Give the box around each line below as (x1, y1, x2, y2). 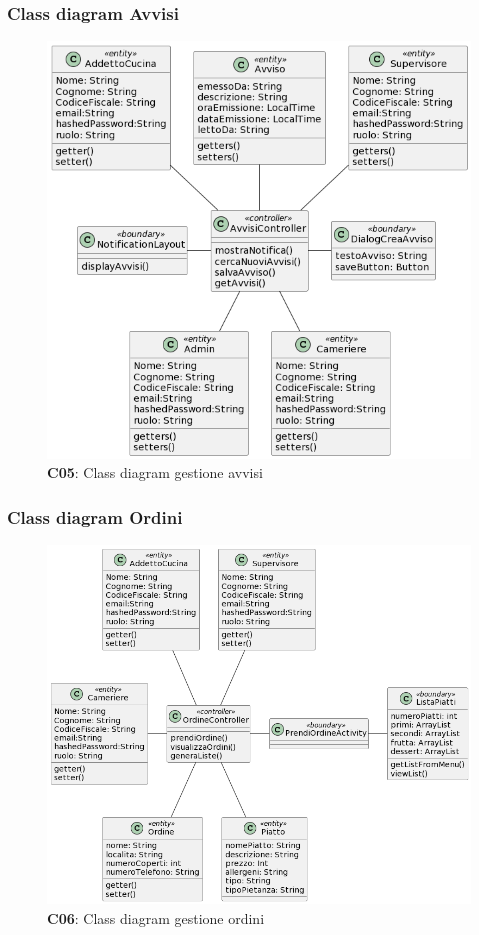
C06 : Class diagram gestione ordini (47, 907, 265, 928)
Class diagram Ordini (7, 504, 183, 529)
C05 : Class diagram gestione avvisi (47, 462, 263, 483)
